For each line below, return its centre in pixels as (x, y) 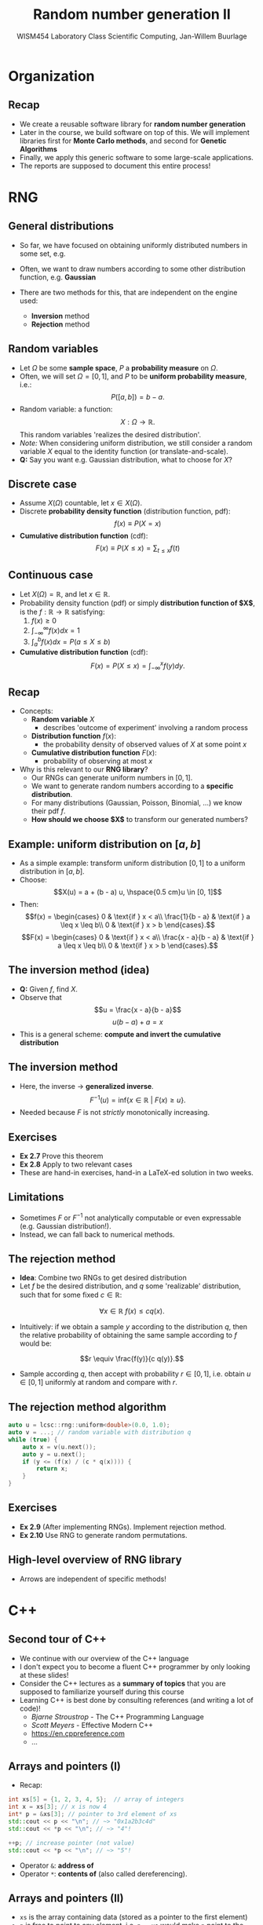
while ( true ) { (33, 1439)
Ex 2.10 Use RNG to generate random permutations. (103, 1535)
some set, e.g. (42, 254)
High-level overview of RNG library (95, 1560)
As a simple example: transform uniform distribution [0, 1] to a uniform (132, 863)
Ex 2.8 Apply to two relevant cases (76, 1164)
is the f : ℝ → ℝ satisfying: (62, 612)
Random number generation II (132, 15)
